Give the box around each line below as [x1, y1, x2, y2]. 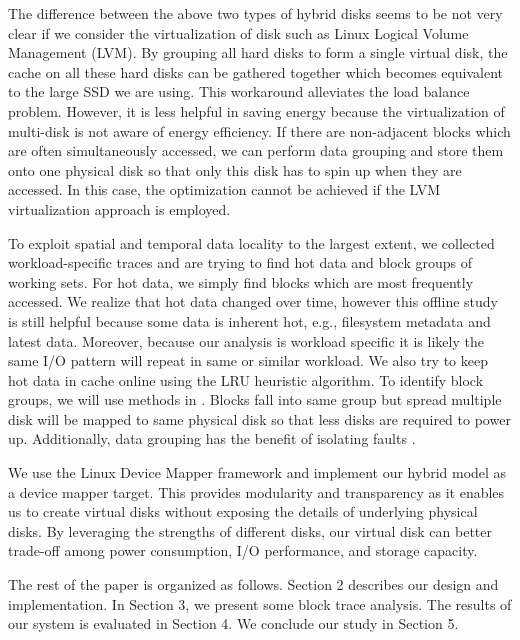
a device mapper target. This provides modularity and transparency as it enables [8, 481, 505, 502]
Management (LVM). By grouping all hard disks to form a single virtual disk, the [8, 42, 508, 63]
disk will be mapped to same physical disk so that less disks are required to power [8, 408, 511, 429]
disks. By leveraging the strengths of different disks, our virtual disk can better [8, 520, 492, 541]
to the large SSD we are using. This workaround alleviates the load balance [8, 81, 470, 102]
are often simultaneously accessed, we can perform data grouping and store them [8, 140, 504, 161]
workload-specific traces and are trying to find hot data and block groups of [8, 252, 473, 273]
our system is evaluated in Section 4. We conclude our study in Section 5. [8, 613, 459, 634]
